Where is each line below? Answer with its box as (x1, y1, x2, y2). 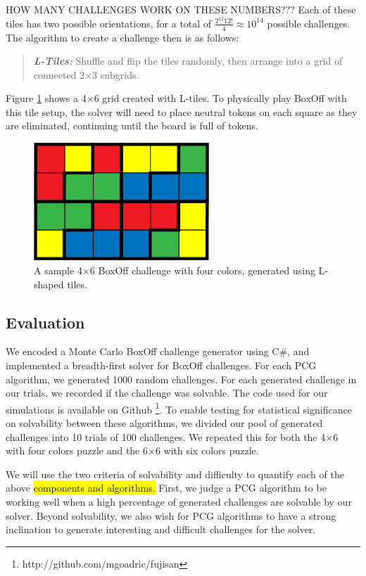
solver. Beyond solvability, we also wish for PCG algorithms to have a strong (6, 508, 336, 523)
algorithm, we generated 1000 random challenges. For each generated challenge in (6, 371, 357, 386)
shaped (34, 276, 64, 291)
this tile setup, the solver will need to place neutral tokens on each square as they (6, 104, 358, 119)
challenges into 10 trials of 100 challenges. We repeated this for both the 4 (6, 429, 326, 444)
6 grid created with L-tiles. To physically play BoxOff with (94, 91, 347, 105)
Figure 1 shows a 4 (6, 91, 87, 105)
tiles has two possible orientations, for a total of (6, 15, 212, 30)
